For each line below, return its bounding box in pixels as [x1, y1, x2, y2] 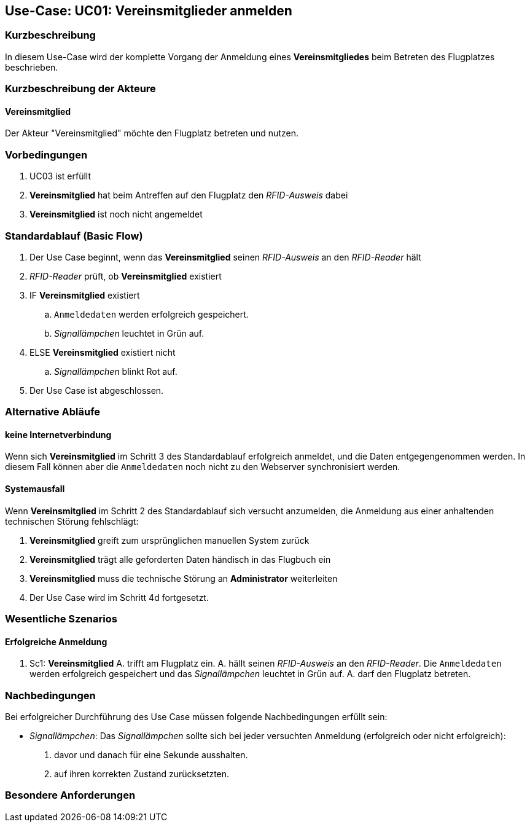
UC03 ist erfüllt [29, 171, 92, 182]
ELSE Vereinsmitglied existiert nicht [29, 347, 176, 358]
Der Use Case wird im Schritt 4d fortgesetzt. [29, 592, 209, 603]
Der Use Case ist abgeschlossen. [29, 385, 164, 396]
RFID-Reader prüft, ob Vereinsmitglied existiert [29, 270, 222, 281]
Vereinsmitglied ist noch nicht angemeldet [29, 209, 203, 220]
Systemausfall [5, 484, 65, 495]
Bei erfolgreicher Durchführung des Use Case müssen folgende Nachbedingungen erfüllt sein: [5, 711, 388, 723]
